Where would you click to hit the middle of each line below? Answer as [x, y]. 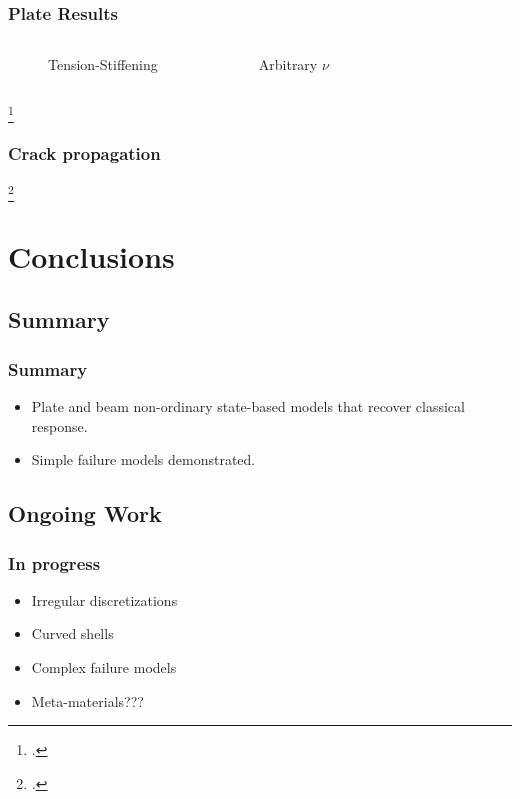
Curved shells [72, 633]
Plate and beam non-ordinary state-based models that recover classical [248, 406]
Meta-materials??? [87, 700]
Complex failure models [104, 667]
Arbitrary [288, 64]
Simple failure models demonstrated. [143, 459]
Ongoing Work [85, 513]
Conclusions [91, 255]
